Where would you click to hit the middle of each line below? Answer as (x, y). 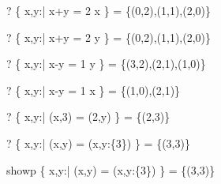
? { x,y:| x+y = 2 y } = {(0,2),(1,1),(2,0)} (109, 37)
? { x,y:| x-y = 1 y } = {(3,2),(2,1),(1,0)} (106, 64)
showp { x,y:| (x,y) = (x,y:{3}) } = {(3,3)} (111, 169)
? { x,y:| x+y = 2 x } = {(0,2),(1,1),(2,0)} (109, 10)
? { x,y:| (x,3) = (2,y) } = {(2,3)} (88, 116)
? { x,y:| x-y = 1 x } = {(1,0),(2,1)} (94, 90)
